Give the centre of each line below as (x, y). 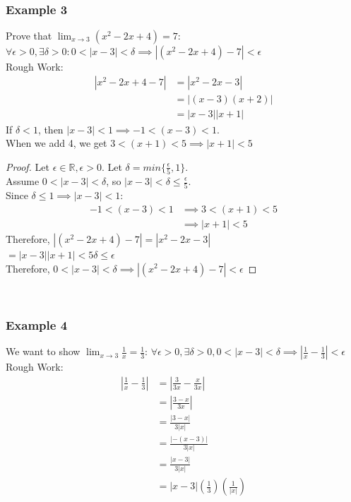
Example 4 (37, 325)
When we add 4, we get (56, 143)
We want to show (43, 351)
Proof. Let (28, 166)
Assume (23, 181)
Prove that (29, 35)
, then (50, 129)
